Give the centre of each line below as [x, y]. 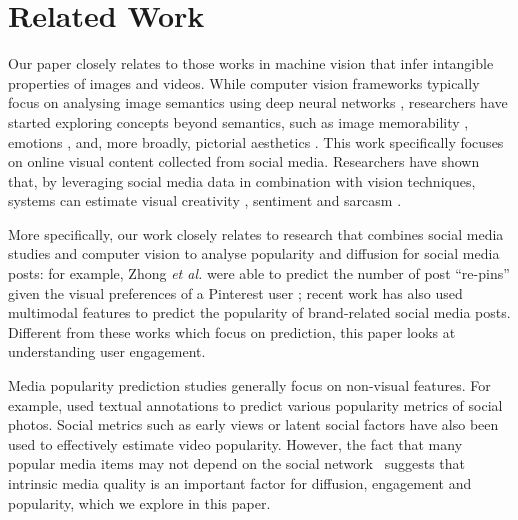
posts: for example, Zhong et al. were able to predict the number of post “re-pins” [259, 273]
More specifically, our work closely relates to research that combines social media [256, 233]
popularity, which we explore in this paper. [139, 502]
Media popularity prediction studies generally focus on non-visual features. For [249, 385]
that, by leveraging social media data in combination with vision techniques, [242, 180]
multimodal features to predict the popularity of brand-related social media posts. [259, 312]
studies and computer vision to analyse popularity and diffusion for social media [254, 253]
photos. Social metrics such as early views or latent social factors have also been [253, 424]
